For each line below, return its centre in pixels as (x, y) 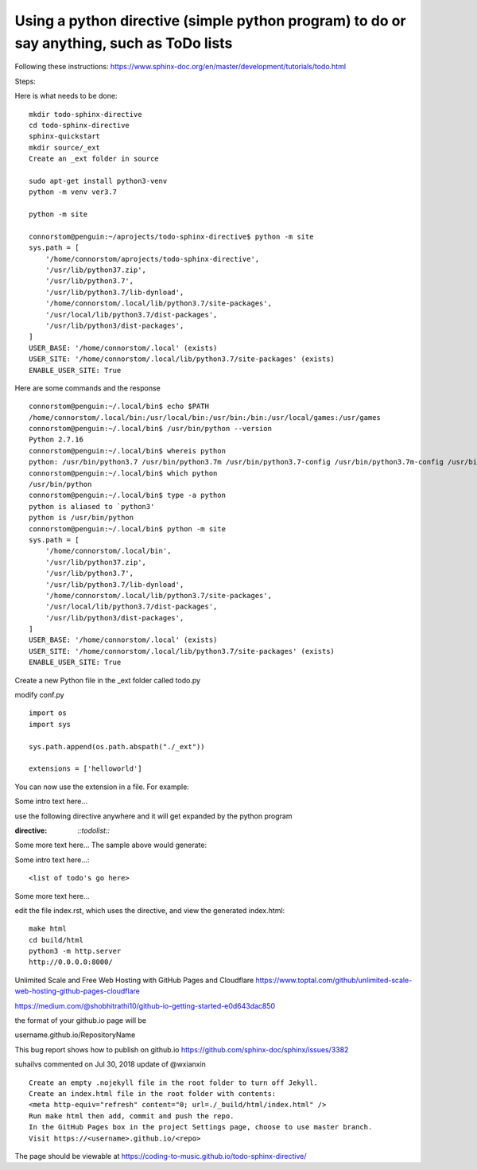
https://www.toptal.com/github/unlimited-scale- (334, 980)
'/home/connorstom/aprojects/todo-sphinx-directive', (152, 259)
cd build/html (56, 940)
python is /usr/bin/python (81, 518)
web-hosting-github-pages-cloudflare (78, 991)
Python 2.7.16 (56, 440)
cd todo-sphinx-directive (79, 125)
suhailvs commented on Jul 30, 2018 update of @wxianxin (111, 1064)
